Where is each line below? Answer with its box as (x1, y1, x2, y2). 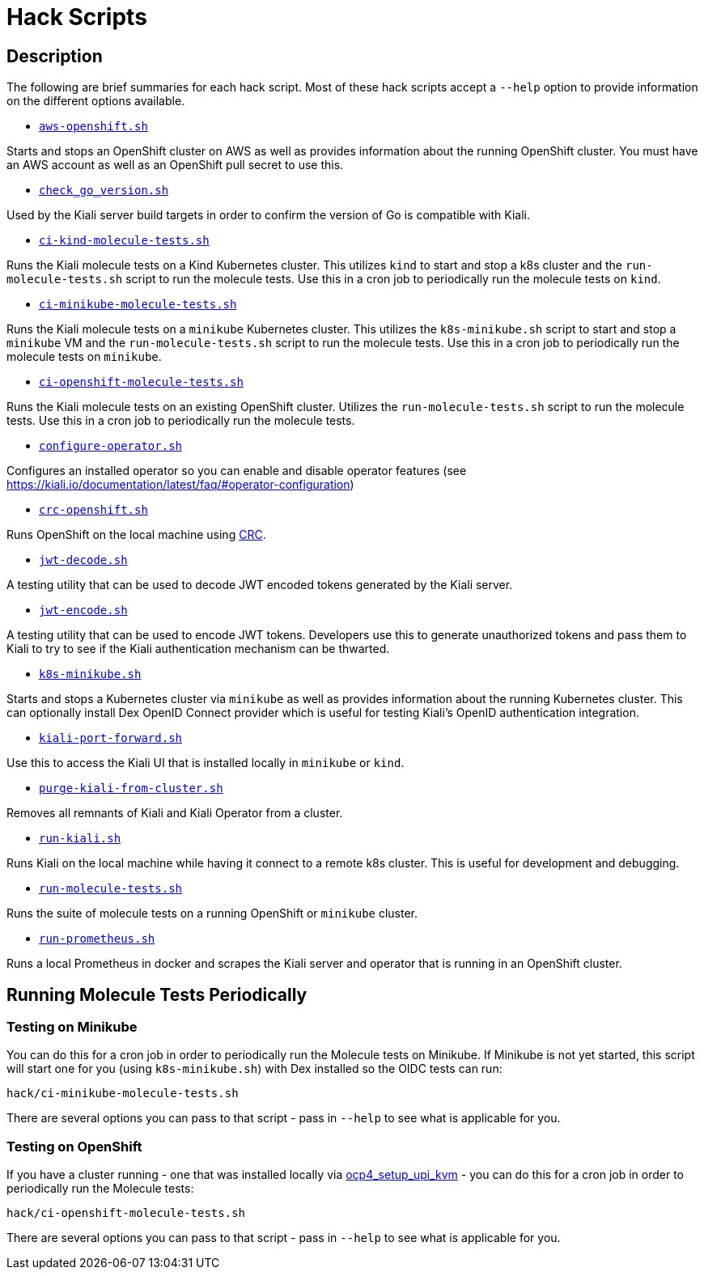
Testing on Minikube (6, 1019, 138, 1036)
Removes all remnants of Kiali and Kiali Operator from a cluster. (6, 806, 343, 820)
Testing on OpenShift (6, 1138, 142, 1155)
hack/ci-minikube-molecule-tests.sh (6, 1087, 239, 1100)
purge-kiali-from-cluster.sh (39, 782, 223, 795)
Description (6, 45, 103, 66)
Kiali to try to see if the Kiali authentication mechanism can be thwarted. (6, 642, 390, 656)
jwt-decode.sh (39, 553, 128, 567)
